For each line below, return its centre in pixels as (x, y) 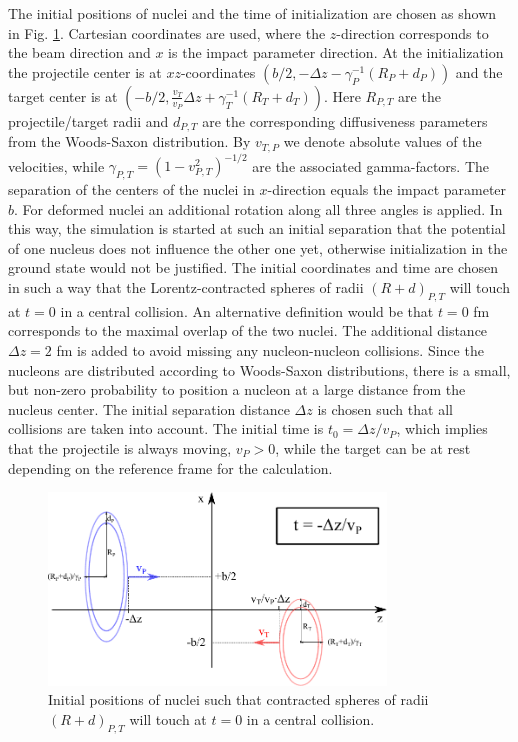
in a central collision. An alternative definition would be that (247, 310)
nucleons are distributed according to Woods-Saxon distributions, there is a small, (259, 369)
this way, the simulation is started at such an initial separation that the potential (257, 228)
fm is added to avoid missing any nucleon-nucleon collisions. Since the (270, 349)
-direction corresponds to (412, 32)
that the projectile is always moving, (120, 447)
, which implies (442, 428)
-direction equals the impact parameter (387, 188)
